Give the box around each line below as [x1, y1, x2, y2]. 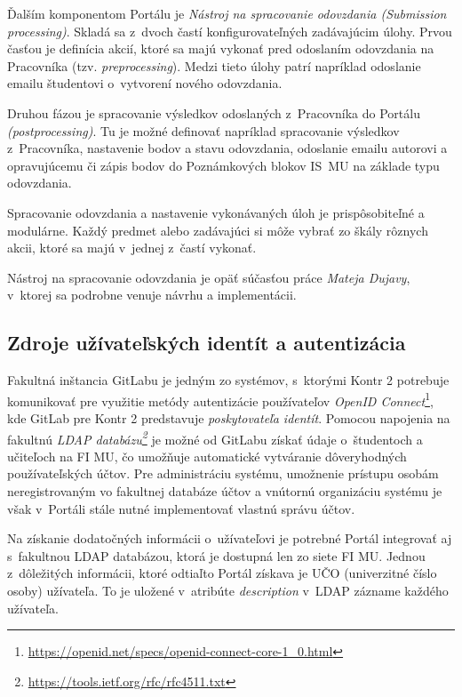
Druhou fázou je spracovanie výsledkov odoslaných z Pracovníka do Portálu [7, 103, 420, 122]
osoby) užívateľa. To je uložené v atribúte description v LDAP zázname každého [7, 581, 449, 599]
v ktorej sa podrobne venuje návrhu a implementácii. [7, 285, 297, 304]
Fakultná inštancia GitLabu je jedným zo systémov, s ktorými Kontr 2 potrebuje [7, 371, 450, 389]
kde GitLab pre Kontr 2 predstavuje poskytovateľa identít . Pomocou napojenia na [7, 408, 450, 427]
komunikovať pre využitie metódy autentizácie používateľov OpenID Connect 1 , [7, 389, 434, 410]
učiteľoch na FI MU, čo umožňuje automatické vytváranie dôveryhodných [7, 446, 407, 465]
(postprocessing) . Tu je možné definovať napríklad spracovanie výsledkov [7, 121, 400, 140]
